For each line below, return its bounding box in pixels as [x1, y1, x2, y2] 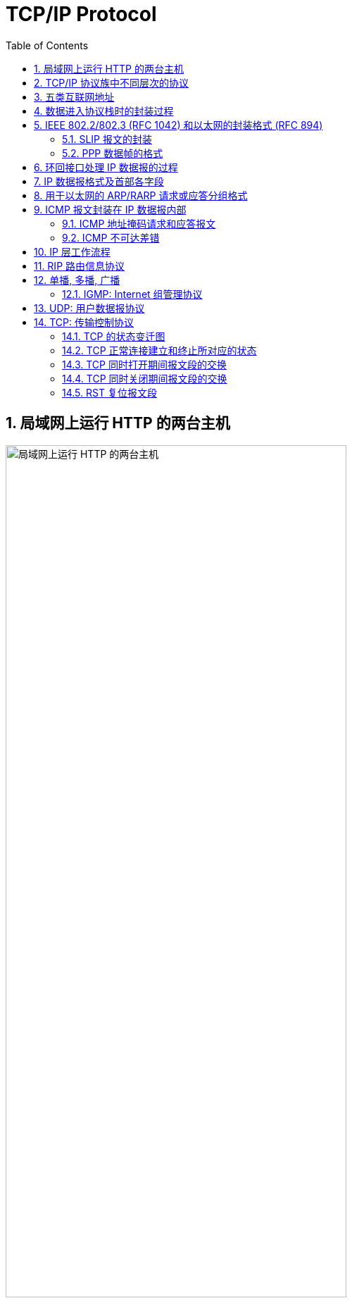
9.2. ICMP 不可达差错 [62, 231, 160, 244]
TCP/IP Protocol [6, 2, 157, 26]
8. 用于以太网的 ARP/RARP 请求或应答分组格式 [34, 189, 248, 201]
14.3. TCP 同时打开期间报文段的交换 [62, 358, 227, 370]
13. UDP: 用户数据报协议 [34, 301, 145, 314]
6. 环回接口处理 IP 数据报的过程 [34, 161, 178, 173]
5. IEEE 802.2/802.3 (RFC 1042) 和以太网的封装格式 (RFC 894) [34, 118, 323, 131]
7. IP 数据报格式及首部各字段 [34, 175, 164, 187]
